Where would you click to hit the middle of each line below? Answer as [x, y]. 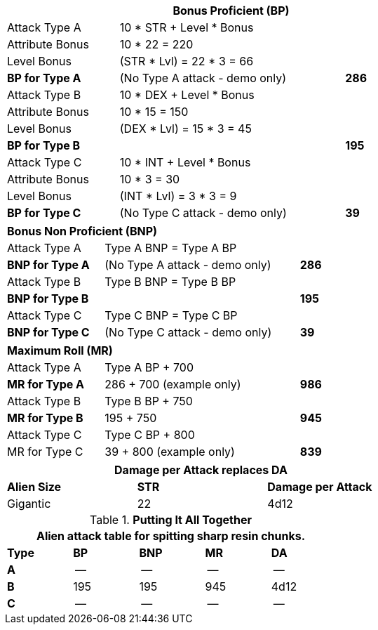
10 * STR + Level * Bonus [187, 27]
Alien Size [34, 487]
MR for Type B [45, 418]
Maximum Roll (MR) [60, 350]
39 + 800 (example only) [170, 452]
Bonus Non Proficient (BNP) [82, 231]
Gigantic [29, 504]
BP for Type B [44, 145]
